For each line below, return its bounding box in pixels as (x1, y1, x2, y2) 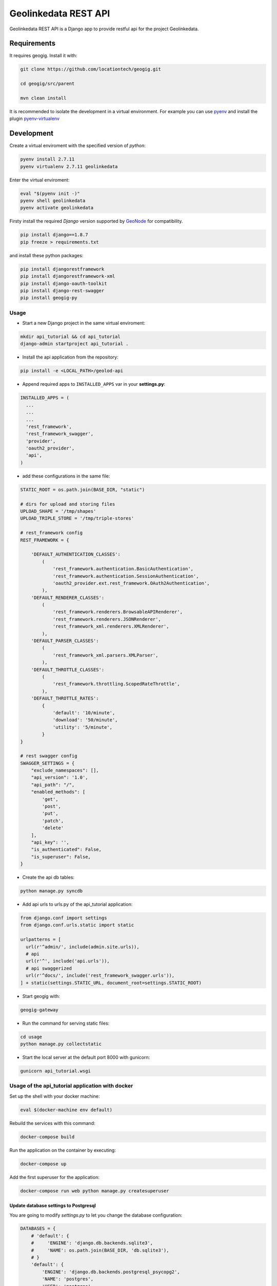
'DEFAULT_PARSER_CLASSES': (31, 638, 100, 644)
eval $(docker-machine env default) (20, 1106, 113, 1113)
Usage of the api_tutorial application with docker (9, 1082, 133, 1089)
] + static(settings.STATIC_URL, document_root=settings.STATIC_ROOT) (20, 980, 202, 986)
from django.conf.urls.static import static (20, 922, 134, 928)
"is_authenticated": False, (31, 847, 102, 852)
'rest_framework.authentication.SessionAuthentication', (52, 573, 199, 579)
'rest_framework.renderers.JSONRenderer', (52, 616, 161, 622)
